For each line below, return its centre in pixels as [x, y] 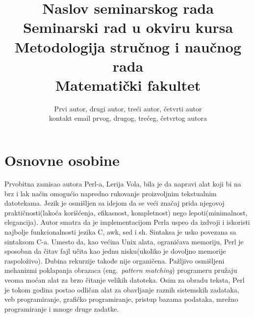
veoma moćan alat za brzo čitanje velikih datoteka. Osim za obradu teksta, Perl [125, 279]
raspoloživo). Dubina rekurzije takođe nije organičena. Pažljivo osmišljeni [114, 260]
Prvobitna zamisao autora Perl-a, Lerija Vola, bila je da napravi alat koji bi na [123, 184]
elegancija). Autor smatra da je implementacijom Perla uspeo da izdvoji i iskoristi [127, 222]
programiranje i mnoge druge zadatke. [62, 308]
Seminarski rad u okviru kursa [128, 27]
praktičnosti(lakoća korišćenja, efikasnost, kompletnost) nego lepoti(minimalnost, [126, 212]
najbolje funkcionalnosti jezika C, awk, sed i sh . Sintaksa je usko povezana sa [120, 231]
